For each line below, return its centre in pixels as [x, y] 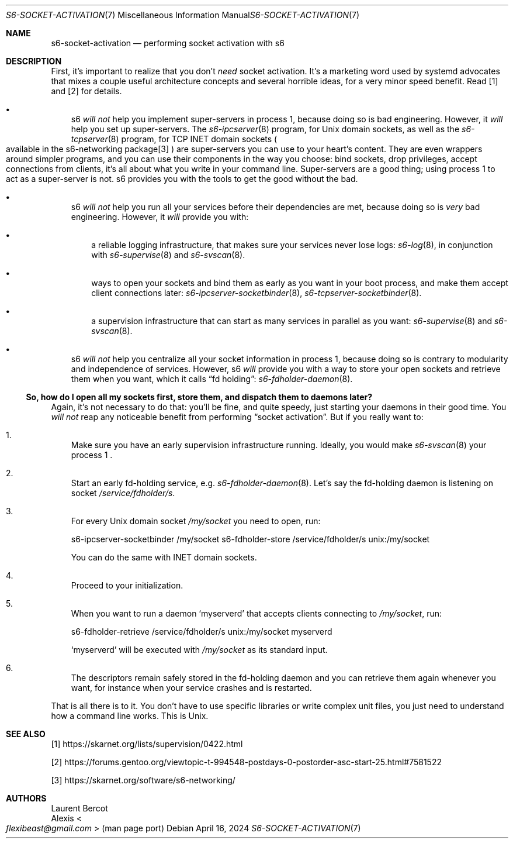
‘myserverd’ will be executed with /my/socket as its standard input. [199, 650]
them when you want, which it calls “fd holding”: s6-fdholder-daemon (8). [212, 379]
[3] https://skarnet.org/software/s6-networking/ [143, 780]
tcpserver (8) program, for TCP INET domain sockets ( [174, 139]
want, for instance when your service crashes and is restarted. [191, 688]
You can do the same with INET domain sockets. [164, 557]
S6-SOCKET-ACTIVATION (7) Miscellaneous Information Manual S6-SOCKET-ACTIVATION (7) [183, 15]
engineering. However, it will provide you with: [160, 217]
